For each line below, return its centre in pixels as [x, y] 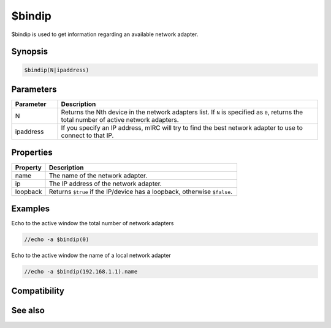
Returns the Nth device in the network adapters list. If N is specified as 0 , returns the [182, 112]
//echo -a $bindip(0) [57, 240]
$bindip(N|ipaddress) [57, 70]
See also [28, 311]
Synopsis [30, 52]
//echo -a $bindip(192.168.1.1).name [81, 272]
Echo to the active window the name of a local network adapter [91, 255]
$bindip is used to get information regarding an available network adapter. [105, 34]
